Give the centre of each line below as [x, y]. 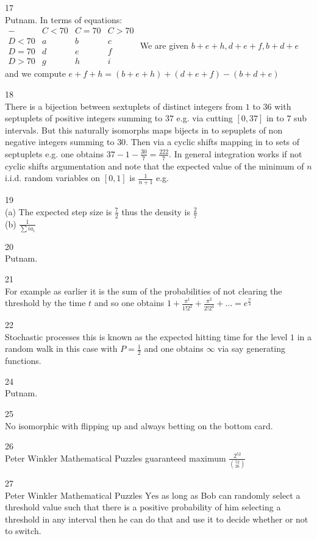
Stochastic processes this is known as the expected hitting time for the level [146, 336]
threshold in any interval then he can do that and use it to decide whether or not [157, 519]
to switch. [23, 531]
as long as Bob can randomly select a [231, 495]
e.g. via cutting [205, 118]
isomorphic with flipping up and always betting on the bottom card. [146, 425]
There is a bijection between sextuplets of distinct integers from [124, 106]
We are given [164, 45]
